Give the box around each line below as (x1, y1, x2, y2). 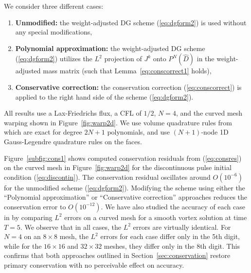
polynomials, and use (107, 127, 170, 137)
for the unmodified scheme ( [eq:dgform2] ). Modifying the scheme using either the (4, 182, 245, 192)
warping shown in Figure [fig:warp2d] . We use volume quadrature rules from (4, 117, 232, 127)
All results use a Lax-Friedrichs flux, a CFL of (4, 108, 142, 118)
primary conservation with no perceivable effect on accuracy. (4, 259, 184, 270)
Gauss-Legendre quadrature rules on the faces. (4, 136, 142, 146)
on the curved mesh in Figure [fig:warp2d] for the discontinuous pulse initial (4, 162, 232, 172)
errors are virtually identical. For (133, 222, 231, 232)
